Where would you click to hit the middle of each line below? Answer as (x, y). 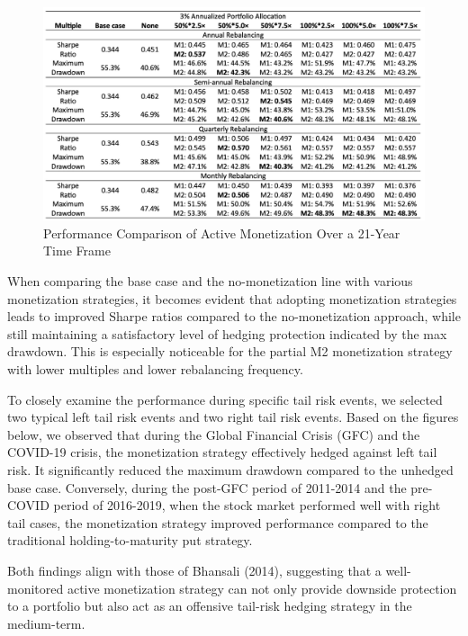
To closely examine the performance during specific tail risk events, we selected (225, 399)
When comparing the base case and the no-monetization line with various (210, 281)
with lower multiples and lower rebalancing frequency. (155, 369)
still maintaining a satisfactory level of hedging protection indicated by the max (227, 333)
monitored (36, 588)
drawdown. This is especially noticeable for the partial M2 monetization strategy (230, 351)
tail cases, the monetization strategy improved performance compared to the (218, 522)
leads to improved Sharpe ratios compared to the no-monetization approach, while (234, 316)
